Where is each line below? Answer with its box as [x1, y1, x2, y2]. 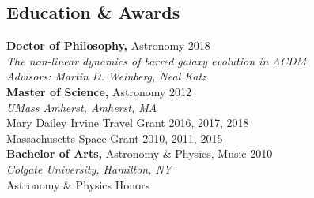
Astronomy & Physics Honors [6, 176, 150, 192]
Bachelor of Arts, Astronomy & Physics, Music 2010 [6, 145, 273, 162]
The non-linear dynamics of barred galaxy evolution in [6, 52, 269, 69]
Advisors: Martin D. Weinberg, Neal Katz [6, 68, 206, 84]
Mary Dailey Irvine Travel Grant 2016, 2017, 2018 [6, 114, 249, 131]
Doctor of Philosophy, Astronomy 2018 [6, 37, 210, 54]
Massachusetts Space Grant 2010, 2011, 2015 [6, 129, 223, 146]
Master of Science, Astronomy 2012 [6, 83, 192, 99]
